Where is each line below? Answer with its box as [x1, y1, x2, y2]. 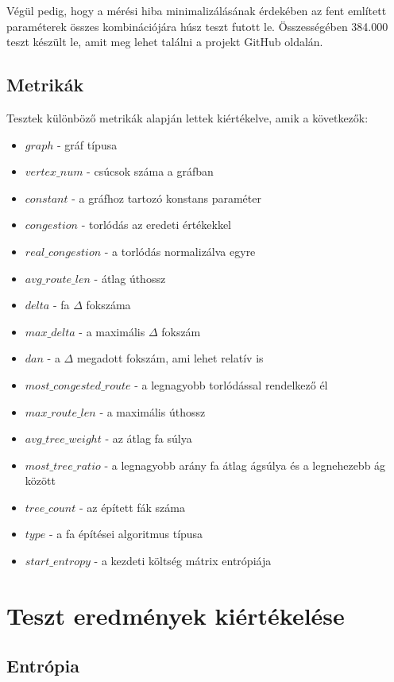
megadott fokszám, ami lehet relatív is [76, 350, 264, 366]
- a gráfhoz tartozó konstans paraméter [71, 189, 261, 206]
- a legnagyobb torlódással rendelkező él [134, 376, 328, 393]
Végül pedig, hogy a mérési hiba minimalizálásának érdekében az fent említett [6, 2, 387, 18]
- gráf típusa [57, 136, 118, 153]
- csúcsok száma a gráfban [87, 163, 214, 180]
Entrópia [6, 653, 79, 678]
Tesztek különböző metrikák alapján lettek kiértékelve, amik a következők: [6, 109, 369, 126]
